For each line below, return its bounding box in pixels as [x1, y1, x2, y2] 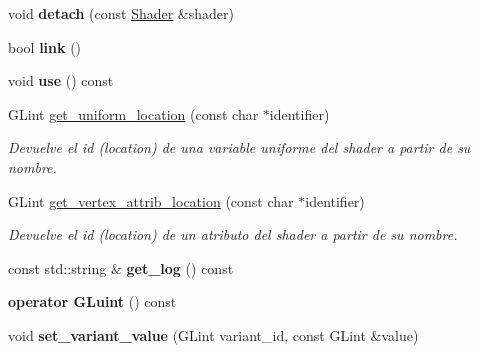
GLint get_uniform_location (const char [8, 103, 259, 124]
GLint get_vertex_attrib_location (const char [8, 190, 294, 211]
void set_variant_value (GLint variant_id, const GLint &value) [8, 324, 419, 345]
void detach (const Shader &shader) [8, 3, 234, 23]
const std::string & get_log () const [8, 257, 234, 278]
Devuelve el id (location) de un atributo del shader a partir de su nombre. [8, 224, 458, 245]
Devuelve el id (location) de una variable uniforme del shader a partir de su [8, 137, 471, 158]
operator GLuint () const [8, 291, 177, 312]
